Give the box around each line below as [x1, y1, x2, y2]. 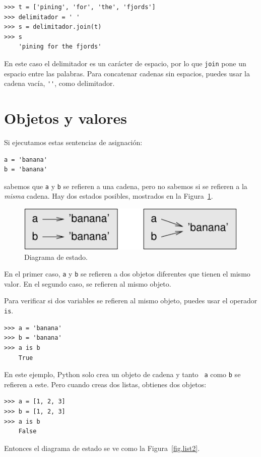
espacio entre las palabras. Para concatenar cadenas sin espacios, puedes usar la [4, 68, 250, 78]
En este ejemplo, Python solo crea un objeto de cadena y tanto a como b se [4, 369, 241, 380]
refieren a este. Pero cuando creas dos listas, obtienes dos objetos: [4, 379, 207, 389]
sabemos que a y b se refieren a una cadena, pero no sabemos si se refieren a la [4, 180, 247, 191]
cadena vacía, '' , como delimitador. [4, 78, 115, 88]
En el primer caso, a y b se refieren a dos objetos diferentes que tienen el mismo [4, 268, 250, 279]
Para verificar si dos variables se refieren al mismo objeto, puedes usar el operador [4, 295, 257, 306]
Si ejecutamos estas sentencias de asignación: [4, 137, 143, 147]
